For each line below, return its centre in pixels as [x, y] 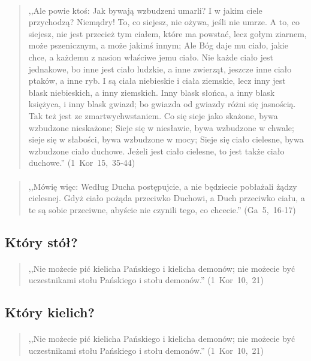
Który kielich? [50, 312]
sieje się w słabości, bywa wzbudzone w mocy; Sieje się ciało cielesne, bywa [166, 139]
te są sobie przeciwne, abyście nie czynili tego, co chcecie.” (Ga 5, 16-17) [162, 209]
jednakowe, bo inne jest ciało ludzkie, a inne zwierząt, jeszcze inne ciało [160, 69]
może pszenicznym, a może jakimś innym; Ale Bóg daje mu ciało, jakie [158, 45]
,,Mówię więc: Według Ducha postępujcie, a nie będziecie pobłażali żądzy [163, 186]
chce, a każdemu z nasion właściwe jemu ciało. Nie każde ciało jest [151, 57]
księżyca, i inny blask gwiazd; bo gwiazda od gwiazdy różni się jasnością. [162, 104]
